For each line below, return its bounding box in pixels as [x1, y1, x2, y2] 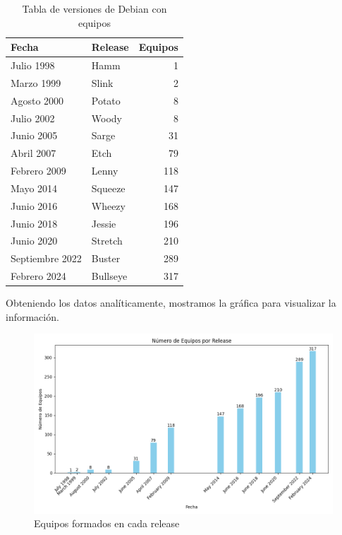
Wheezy [91, 198, 126, 213]
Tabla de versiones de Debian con [22, 1, 167, 16]
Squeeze [91, 180, 126, 195]
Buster [91, 251, 121, 266]
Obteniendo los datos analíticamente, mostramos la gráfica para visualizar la [6, 295, 336, 310]
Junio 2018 [11, 216, 58, 230]
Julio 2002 [11, 110, 55, 125]
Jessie [91, 216, 116, 230]
